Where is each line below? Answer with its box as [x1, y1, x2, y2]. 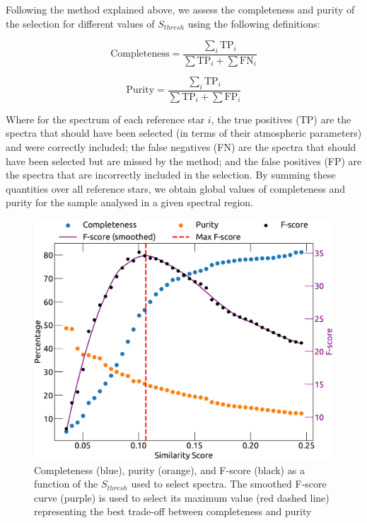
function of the [34, 476, 98, 491]
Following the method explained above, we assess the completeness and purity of [6, 2, 355, 16]
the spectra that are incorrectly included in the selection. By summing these [6, 167, 336, 182]
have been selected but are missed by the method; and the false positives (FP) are [6, 153, 362, 168]
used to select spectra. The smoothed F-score [131, 476, 327, 491]
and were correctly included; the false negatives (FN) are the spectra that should [6, 140, 356, 154]
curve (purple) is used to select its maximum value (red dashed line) [34, 490, 330, 505]
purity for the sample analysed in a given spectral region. [6, 195, 254, 210]
